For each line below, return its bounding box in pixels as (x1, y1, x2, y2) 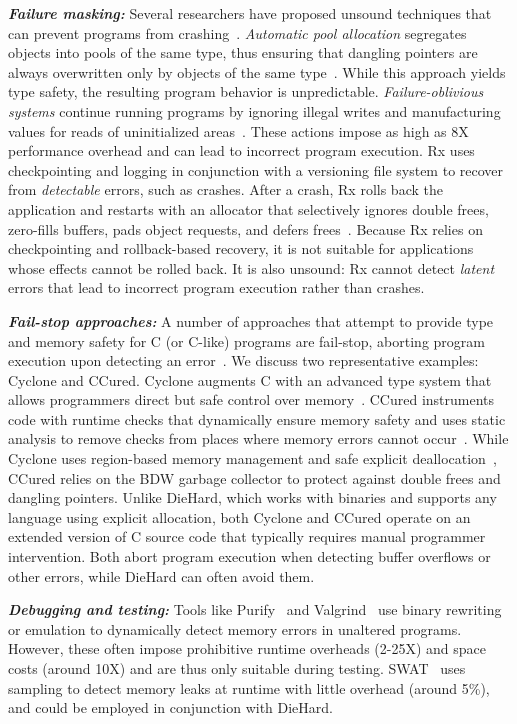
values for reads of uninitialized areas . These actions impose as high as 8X (8, 120, 469, 141)
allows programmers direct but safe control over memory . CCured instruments (8, 389, 495, 410)
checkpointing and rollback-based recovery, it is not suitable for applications (8, 238, 474, 259)
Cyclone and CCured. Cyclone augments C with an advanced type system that (8, 369, 492, 390)
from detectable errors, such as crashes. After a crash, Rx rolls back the (8, 179, 443, 200)
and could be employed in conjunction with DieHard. (8, 697, 333, 718)
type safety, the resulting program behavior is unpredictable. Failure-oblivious (8, 81, 484, 102)
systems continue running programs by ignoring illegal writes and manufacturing (8, 100, 501, 121)
